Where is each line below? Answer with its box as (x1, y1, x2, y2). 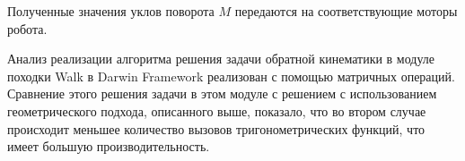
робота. (7, 19, 48, 38)
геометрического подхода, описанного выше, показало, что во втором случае (7, 101, 426, 120)
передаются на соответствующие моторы (234, 2, 458, 20)
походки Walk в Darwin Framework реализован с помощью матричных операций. (7, 66, 455, 85)
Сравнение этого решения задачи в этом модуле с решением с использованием (7, 84, 437, 103)
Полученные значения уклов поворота (7, 2, 215, 20)
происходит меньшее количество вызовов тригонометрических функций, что (7, 119, 426, 138)
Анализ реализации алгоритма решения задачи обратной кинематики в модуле (7, 49, 435, 68)
